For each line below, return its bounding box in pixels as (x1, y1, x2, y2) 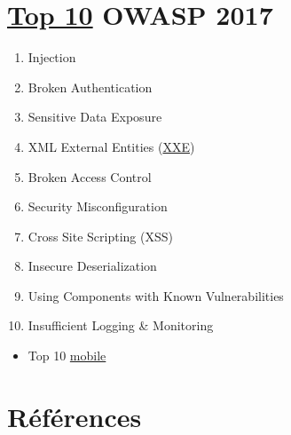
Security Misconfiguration (28, 197, 168, 216)
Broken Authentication (28, 77, 153, 96)
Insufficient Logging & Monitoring (28, 316, 214, 335)
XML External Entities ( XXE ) (28, 137, 195, 155)
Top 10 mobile (28, 346, 106, 365)
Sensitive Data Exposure (28, 107, 162, 126)
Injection (28, 48, 76, 67)
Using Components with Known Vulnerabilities (28, 286, 284, 304)
